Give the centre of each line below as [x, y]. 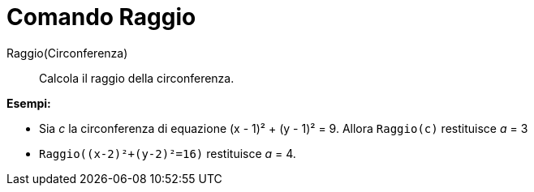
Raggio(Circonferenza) [67, 53]
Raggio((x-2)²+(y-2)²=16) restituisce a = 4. [168, 153]
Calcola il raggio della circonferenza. [137, 78]
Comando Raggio [101, 17]
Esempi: [29, 103]
